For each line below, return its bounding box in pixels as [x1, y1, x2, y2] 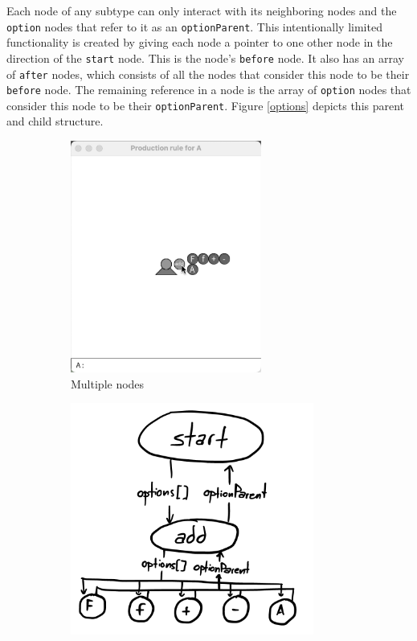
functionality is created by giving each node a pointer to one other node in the [6, 34, 393, 51]
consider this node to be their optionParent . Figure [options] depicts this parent [6, 97, 405, 113]
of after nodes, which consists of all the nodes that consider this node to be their [6, 65, 410, 82]
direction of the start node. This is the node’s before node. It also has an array [6, 49, 404, 66]
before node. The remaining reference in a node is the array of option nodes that [6, 81, 411, 98]
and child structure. [6, 113, 104, 129]
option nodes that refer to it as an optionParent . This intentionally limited [6, 18, 382, 35]
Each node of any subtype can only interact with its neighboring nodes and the [6, 2, 397, 18]
